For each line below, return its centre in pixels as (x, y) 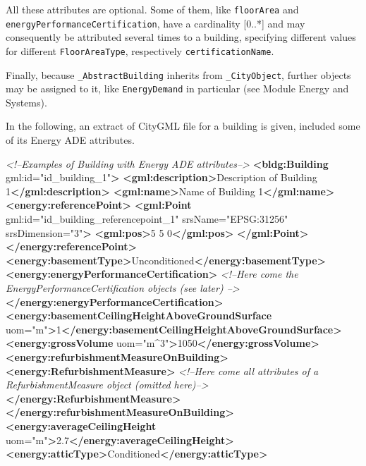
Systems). (26, 102)
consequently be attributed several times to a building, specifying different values (181, 37)
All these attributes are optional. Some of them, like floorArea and (152, 9)
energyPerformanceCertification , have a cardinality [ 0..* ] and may (155, 23)
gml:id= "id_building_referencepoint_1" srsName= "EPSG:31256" (147, 219)
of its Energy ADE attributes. (70, 140)
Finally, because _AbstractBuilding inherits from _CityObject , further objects (178, 74)
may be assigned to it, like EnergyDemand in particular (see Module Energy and (177, 88)
